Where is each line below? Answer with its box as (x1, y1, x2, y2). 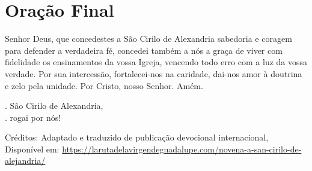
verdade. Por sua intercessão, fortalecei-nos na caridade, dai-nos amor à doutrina (5, 67, 302, 80)
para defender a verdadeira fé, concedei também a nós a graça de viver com (5, 44, 283, 56)
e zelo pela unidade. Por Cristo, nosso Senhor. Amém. (5, 79, 203, 91)
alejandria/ (5, 154, 46, 167)
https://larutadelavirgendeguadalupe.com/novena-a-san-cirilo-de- (62, 142, 302, 155)
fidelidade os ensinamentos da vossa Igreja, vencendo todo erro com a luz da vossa (5, 56, 308, 68)
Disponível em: (5, 142, 60, 155)
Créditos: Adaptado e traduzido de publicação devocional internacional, (5, 131, 269, 143)
